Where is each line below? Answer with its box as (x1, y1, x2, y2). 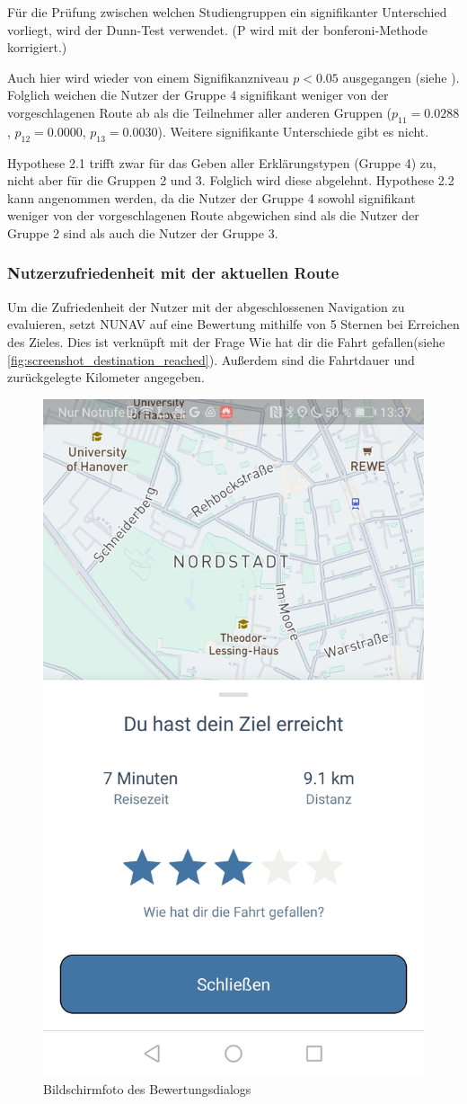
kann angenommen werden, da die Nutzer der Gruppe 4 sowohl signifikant (7, 188, 416, 207)
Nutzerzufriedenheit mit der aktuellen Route (7, 262, 339, 284)
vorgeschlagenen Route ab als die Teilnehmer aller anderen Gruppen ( (7, 102, 392, 121)
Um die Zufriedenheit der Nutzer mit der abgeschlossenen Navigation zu (7, 297, 405, 316)
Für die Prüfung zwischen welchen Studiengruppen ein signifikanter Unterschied (7, 3, 447, 21)
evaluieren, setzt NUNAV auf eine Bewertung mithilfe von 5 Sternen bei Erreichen (7, 315, 460, 334)
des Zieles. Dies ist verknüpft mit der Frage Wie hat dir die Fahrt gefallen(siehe (7, 332, 445, 351)
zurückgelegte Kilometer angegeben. (7, 368, 205, 387)
